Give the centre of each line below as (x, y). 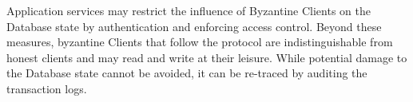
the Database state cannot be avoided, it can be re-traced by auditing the (187, 73)
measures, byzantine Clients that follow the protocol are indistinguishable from (200, 42)
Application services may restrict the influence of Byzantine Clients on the (189, 10)
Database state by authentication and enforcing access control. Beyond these (194, 26)
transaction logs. (47, 88)
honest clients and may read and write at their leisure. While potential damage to (207, 57)
